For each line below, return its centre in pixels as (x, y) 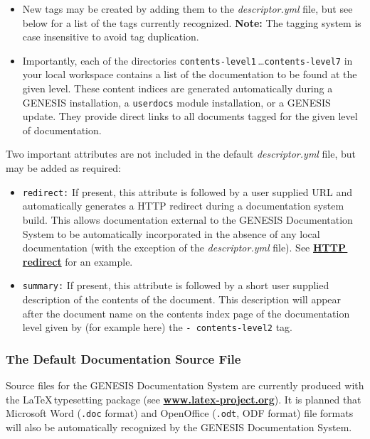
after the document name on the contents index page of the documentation (186, 313)
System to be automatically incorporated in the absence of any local (171, 233)
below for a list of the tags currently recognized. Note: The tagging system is (192, 22)
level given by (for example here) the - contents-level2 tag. (158, 327)
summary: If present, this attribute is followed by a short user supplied (176, 285)
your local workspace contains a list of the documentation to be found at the (190, 74)
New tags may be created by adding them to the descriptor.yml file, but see (187, 9)
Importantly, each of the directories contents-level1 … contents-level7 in (187, 60)
